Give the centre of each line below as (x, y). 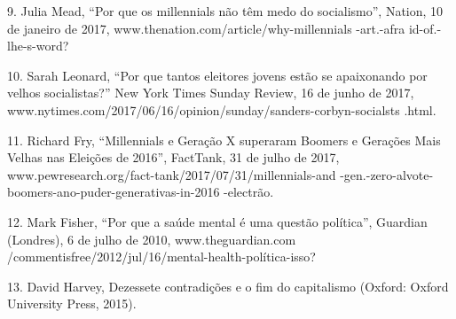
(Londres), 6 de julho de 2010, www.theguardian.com (152, 239)
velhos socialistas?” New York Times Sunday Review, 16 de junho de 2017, (211, 93)
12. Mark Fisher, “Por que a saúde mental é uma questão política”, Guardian (217, 221)
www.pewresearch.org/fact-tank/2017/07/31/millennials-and (172, 174)
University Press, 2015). (72, 303)
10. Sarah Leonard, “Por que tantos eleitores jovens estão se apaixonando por (217, 75)
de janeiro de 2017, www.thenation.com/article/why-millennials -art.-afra (206, 28)
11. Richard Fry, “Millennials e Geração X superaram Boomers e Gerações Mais (224, 140)
